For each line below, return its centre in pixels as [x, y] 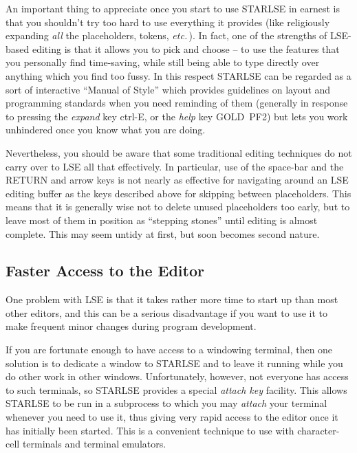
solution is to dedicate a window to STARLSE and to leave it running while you [174, 363]
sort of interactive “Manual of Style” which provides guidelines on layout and [168, 89]
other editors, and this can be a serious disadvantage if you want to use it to [167, 312]
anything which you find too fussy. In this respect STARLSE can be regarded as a [178, 75]
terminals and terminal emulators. [94, 444]
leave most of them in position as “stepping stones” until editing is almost [162, 220]
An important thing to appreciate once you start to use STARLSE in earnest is [173, 8]
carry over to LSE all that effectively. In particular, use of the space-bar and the [175, 166]
